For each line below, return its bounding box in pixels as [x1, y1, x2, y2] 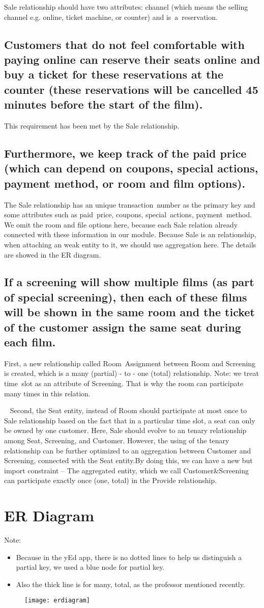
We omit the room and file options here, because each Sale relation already [4, 219, 238, 230]
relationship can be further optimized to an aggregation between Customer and [4, 445, 251, 455]
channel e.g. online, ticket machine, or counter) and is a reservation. [4, 11, 218, 22]
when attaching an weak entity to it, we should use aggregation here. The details [4, 239, 256, 249]
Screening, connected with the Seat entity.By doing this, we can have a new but [4, 455, 253, 466]
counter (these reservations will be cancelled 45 [4, 81, 258, 97]
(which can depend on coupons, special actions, [4, 160, 258, 176]
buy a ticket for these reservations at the [4, 66, 224, 82]
